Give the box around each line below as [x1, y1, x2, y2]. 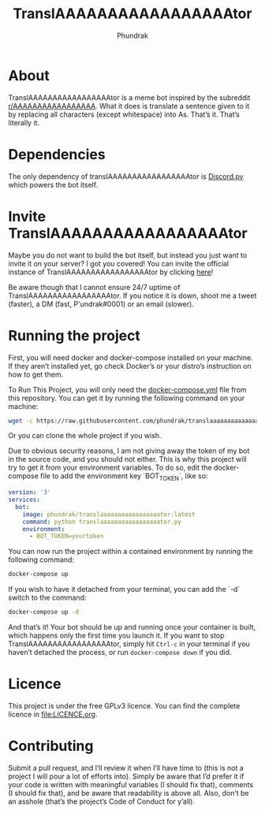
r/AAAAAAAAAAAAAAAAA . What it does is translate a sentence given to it [8, 101, 250, 110]
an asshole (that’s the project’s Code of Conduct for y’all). [8, 797, 196, 806]
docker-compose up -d [8, 608, 80, 616]
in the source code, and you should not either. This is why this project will [8, 455, 247, 464]
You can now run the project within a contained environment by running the [8, 547, 254, 556]
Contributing [8, 738, 94, 755]
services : [8, 496, 41, 504]
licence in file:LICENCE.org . [8, 709, 98, 719]
